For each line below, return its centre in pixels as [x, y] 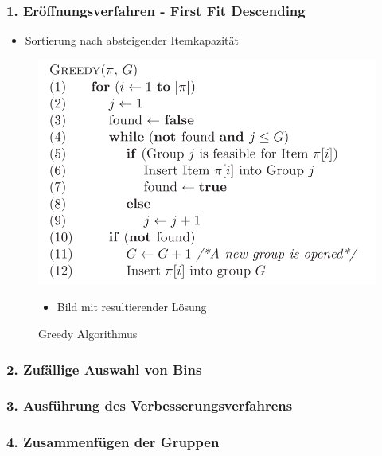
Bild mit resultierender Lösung [132, 307]
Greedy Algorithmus [88, 334]
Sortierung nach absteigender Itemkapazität [132, 40]
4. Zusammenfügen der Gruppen [113, 442]
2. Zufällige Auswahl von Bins [104, 369]
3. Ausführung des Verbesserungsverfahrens [150, 405]
